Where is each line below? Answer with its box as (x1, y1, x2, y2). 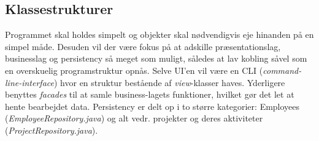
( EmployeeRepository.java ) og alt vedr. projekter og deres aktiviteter (5, 112, 263, 125)
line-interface (5, 76, 54, 89)
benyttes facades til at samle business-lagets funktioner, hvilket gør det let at (5, 88, 294, 101)
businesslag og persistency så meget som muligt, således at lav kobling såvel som (5, 52, 307, 65)
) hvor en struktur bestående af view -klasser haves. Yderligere (53, 76, 285, 89)
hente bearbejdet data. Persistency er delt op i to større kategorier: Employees (5, 99, 300, 112)
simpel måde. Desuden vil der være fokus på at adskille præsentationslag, (5, 40, 281, 52)
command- (263, 63, 302, 76)
